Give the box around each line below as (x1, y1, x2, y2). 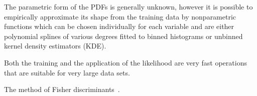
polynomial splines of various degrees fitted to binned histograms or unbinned (4, 30, 243, 41)
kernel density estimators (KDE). (4, 40, 106, 51)
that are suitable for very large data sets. (4, 67, 130, 77)
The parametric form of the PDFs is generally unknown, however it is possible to (4, 1, 253, 11)
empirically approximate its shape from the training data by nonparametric (4, 11, 236, 21)
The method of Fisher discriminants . (4, 84, 120, 94)
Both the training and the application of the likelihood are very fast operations (4, 57, 247, 67)
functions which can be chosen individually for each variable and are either (4, 21, 234, 31)
